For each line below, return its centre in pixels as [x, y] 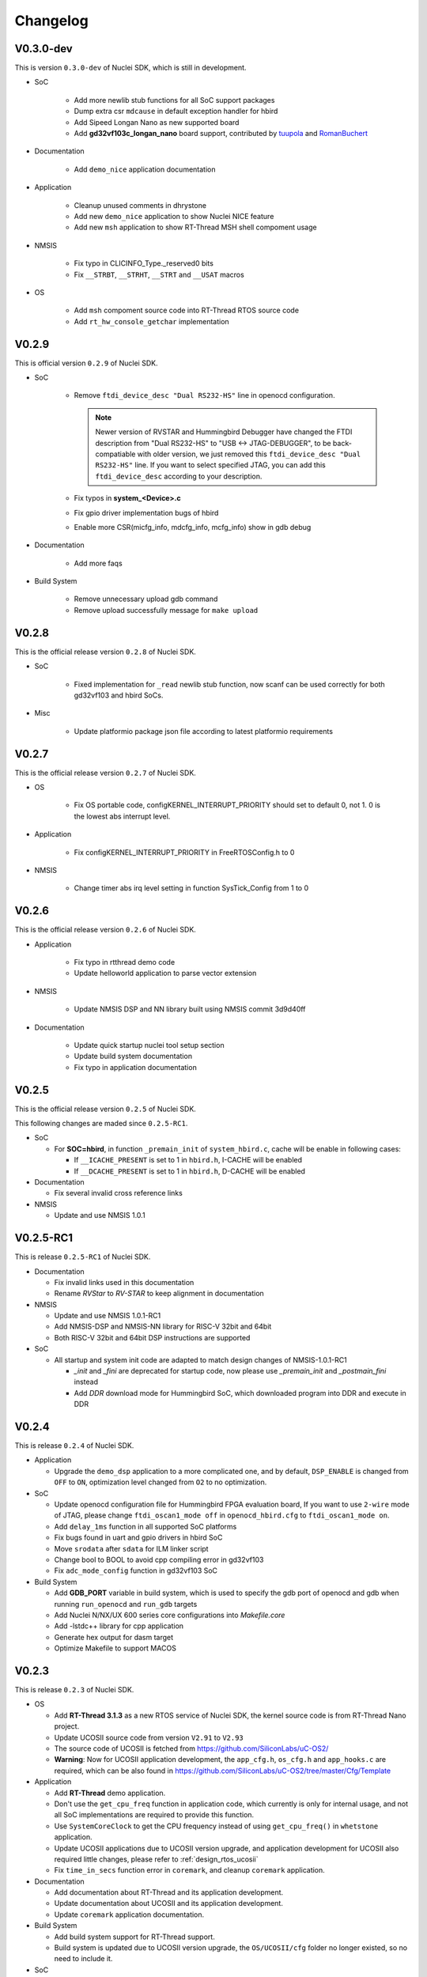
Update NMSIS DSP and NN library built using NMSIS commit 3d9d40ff [190, 1009]
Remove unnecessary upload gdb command [146, 599]
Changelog [51, 21]
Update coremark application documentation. [129, 1915]
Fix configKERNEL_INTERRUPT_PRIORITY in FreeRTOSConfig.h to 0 [184, 852]
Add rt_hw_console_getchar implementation [151, 321]
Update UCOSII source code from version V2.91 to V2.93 [149, 1737]
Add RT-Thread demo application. [110, 1793]
